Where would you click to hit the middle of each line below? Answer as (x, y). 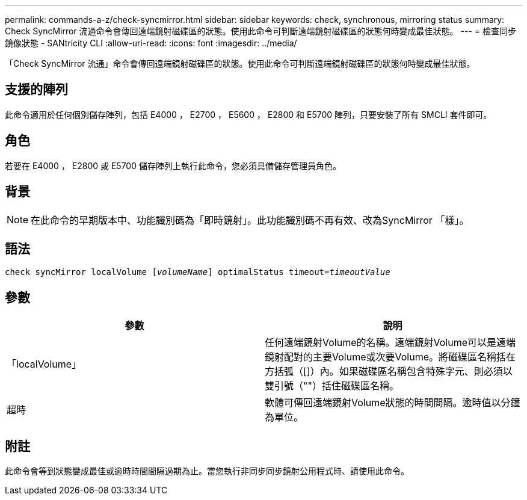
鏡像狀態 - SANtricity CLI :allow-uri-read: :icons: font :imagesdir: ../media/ (151, 43)
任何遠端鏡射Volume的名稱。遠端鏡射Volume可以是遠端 (390, 343)
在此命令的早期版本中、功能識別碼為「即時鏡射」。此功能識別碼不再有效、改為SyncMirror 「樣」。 (250, 220)
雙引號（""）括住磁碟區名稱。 (332, 386)
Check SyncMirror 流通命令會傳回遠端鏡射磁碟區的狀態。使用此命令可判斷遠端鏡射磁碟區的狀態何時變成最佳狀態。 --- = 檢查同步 (260, 31)
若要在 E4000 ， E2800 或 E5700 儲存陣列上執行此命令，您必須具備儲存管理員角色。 (173, 165)
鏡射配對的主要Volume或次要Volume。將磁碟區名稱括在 (390, 357)
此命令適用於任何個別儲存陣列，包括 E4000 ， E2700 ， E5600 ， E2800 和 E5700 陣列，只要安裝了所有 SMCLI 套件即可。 (248, 114)
